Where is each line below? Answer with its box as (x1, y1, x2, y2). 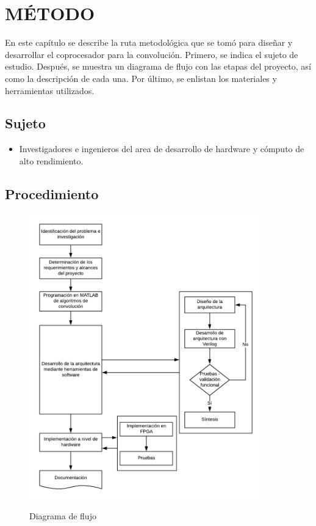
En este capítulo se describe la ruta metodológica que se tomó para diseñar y (5, 36, 293, 49)
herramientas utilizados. (5, 84, 95, 97)
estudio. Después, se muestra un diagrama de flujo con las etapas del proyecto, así (5, 60, 311, 73)
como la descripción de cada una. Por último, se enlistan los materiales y (5, 71, 277, 84)
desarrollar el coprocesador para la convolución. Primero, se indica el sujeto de (5, 48, 298, 60)
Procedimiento (5, 184, 99, 203)
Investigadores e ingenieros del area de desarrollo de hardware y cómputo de (19, 142, 304, 155)
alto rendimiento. (19, 154, 84, 167)
